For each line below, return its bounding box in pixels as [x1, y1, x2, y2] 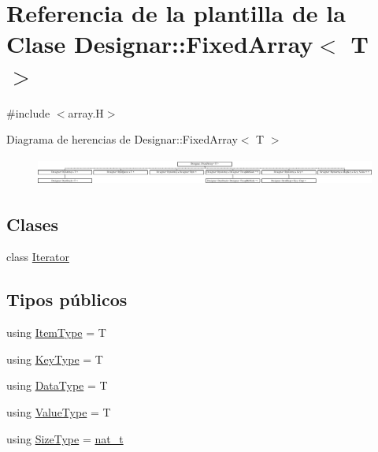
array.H [68, 104, 104, 121]
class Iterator [6, 248, 69, 265]
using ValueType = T [6, 403, 111, 420]
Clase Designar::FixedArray [6, 28, 313, 60]
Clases [6, 211, 59, 236]
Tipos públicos [6, 287, 128, 312]
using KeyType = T [6, 350, 103, 367]
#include [6, 104, 50, 121]
